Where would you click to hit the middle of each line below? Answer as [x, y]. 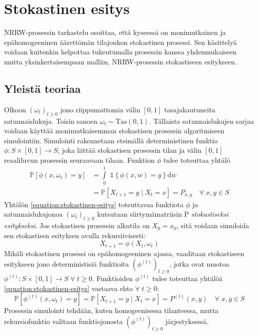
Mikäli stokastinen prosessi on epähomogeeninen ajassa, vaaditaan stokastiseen [124, 253]
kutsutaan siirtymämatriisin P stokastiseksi [163, 214]
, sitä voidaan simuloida [213, 225]
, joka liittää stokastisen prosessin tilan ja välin [129, 150]
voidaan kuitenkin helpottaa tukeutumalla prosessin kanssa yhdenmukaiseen [120, 52]
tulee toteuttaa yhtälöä [187, 278]
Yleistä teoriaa [43, 88]
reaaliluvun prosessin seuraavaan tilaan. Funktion [79, 160]
